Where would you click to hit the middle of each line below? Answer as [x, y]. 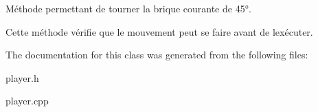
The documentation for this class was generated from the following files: [157, 55]
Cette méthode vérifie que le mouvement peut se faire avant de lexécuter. [159, 31]
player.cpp [27, 101]
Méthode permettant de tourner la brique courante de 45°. [128, 8]
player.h [22, 77]
